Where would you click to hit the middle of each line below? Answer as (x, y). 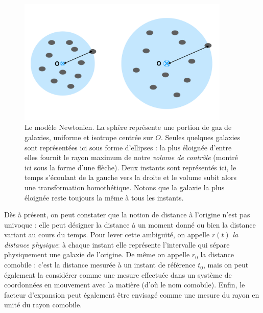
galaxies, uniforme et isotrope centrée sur (89, 137)
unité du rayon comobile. (43, 305)
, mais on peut (226, 265)
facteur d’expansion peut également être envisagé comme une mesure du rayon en (132, 294)
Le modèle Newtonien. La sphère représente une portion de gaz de (128, 127)
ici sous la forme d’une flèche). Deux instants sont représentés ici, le (130, 167)
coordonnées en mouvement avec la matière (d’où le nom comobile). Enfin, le (125, 285)
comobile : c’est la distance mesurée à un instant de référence (100, 265)
